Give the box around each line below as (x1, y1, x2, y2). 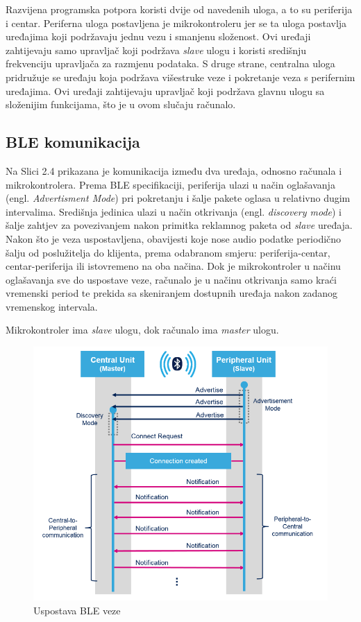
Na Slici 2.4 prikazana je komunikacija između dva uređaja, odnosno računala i (6, 163, 342, 178)
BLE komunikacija (6, 131, 140, 153)
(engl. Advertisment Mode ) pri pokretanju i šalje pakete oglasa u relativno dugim (6, 191, 351, 205)
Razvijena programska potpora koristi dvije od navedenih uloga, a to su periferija (6, 2, 353, 16)
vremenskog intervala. (6, 299, 98, 313)
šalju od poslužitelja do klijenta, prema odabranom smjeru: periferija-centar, (6, 245, 330, 259)
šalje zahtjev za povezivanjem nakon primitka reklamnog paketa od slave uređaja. (6, 218, 353, 232)
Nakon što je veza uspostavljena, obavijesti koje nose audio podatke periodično (6, 231, 342, 245)
